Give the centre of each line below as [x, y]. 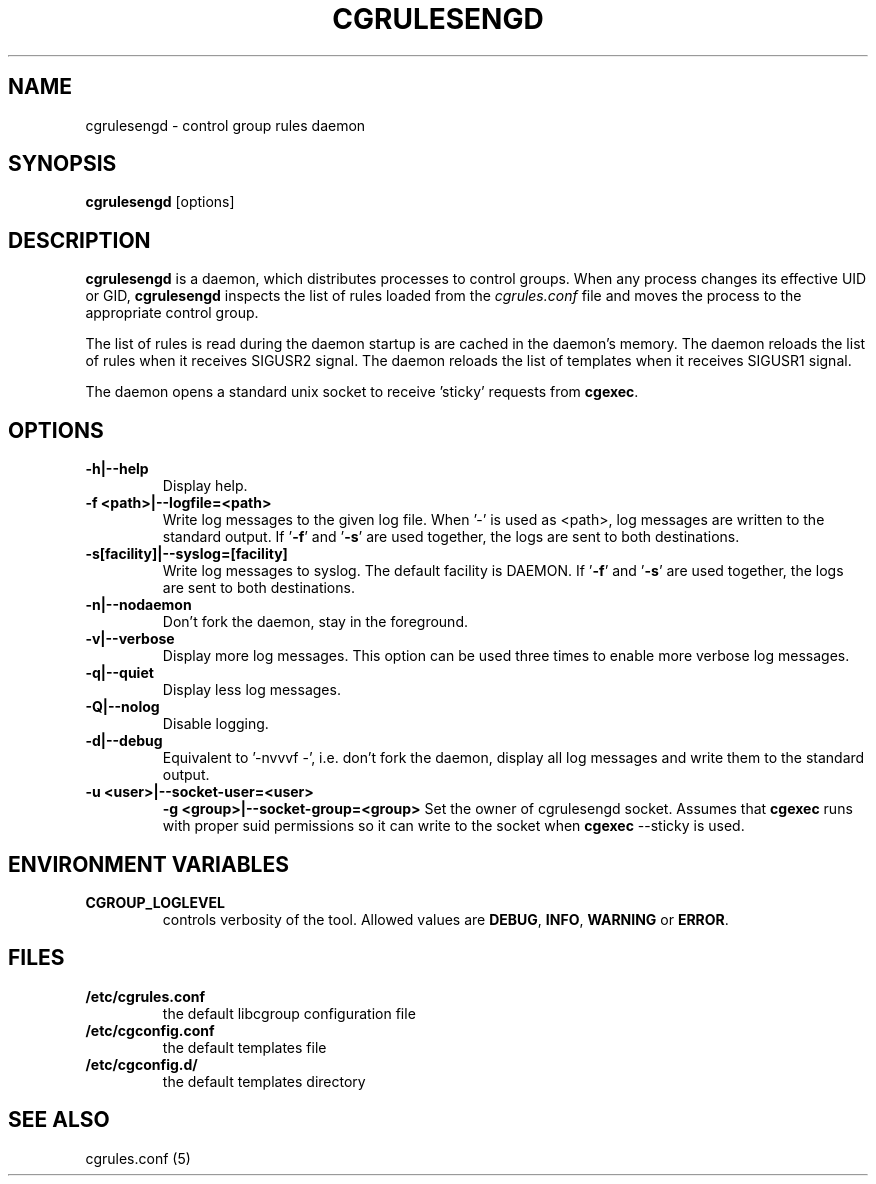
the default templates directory [264, 1081]
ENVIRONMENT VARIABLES [148, 864]
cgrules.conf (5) [138, 1158]
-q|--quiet [119, 673]
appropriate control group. [172, 313]
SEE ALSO [59, 1120]
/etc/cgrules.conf [145, 996]
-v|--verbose [130, 639]
